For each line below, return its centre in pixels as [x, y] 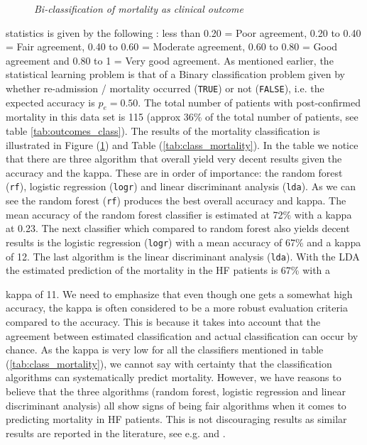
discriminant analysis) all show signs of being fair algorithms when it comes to [176, 405]
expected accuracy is [50, 102]
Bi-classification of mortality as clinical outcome [139, 9]
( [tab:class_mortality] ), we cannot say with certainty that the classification [169, 363]
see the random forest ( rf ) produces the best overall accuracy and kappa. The [176, 200]
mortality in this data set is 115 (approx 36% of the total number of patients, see [182, 117]
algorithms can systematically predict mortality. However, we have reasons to [174, 377]
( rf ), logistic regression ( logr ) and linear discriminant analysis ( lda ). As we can [181, 186]
